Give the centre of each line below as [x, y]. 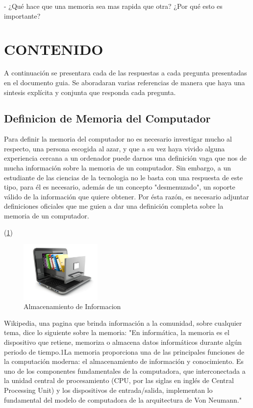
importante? [22, 15]
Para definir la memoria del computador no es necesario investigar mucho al [118, 139]
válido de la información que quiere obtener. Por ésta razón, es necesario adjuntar [126, 196]
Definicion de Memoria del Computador [107, 118]
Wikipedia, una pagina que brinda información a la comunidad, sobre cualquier [123, 323]
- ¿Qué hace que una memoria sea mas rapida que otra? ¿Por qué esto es [113, 6]
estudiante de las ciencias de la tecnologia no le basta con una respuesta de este [124, 177]
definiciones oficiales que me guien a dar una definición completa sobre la [114, 206]
